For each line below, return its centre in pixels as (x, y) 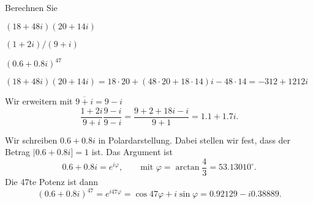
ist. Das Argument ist (132, 152)
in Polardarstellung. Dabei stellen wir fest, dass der (194, 140)
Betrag (18, 152)
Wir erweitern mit (39, 101)
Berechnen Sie (31, 7)
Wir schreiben (31, 140)
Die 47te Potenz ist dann (52, 181)
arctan (187, 168)
